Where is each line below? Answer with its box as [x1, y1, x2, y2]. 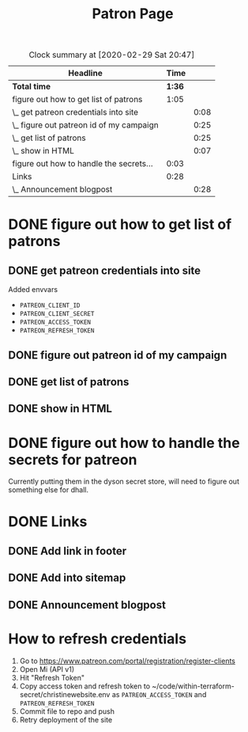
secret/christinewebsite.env [19, 689, 111, 699]
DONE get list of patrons [8, 375, 130, 389]
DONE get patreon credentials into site [8, 264, 201, 277]
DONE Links [8, 513, 88, 531]
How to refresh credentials [8, 630, 187, 647]
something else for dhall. [8, 485, 89, 495]
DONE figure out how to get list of [8, 215, 232, 233]
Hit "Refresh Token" [19, 673, 85, 682]
